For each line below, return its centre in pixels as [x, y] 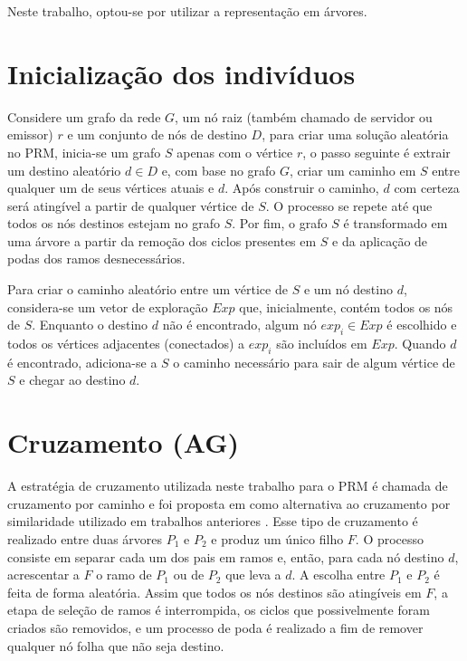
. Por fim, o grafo [280, 223]
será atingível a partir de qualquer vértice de [131, 205]
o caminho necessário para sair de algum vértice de [314, 362]
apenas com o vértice [235, 152]
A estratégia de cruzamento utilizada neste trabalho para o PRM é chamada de [228, 486]
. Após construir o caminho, [302, 188]
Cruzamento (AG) [124, 442]
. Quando [420, 344]
